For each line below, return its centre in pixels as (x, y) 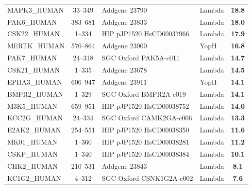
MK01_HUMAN (33, 142)
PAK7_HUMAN (32, 58)
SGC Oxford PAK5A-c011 (141, 58)
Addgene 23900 (124, 46)
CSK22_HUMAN (34, 34)
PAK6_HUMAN (32, 22)
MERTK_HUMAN (36, 46)
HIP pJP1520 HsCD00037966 (145, 34)
